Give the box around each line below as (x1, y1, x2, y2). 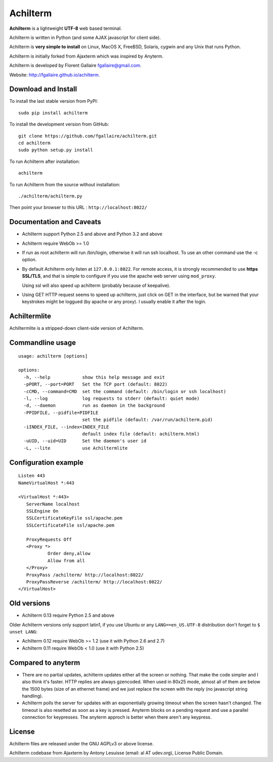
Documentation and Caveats (9, 218, 101, 226)
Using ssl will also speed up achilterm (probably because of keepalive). (22, 282, 170, 288)
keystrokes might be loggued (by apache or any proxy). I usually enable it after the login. (22, 299, 207, 305)
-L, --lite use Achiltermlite (23, 445, 128, 451)
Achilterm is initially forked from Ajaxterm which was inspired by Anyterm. (9, 53, 164, 59)
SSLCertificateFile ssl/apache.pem (26, 522, 115, 528)
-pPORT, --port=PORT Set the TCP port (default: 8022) (23, 382, 168, 387)
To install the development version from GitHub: (9, 121, 109, 128)
